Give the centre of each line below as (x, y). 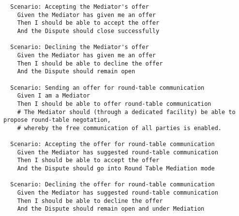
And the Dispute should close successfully (88, 31)
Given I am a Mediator (53, 96)
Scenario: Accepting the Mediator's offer (80, 7)
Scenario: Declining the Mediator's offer (80, 47)
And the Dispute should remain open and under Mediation (111, 209)
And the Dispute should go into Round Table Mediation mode (116, 169)
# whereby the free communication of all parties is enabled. (119, 128)
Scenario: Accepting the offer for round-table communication (112, 144)
